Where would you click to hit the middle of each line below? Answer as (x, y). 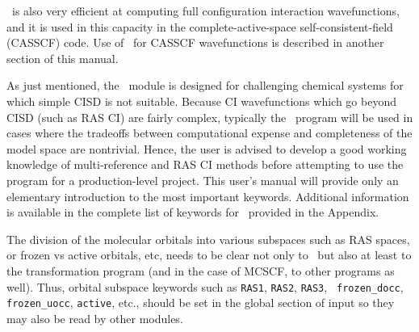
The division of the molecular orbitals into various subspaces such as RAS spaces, (208, 239)
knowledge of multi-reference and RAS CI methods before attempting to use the (205, 164)
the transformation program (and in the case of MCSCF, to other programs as (201, 270)
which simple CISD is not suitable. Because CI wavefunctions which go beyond (201, 101)
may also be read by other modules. (95, 318)
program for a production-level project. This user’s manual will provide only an (203, 180)
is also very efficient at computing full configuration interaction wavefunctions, (205, 11)
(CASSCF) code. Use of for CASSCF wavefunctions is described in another (195, 42)
